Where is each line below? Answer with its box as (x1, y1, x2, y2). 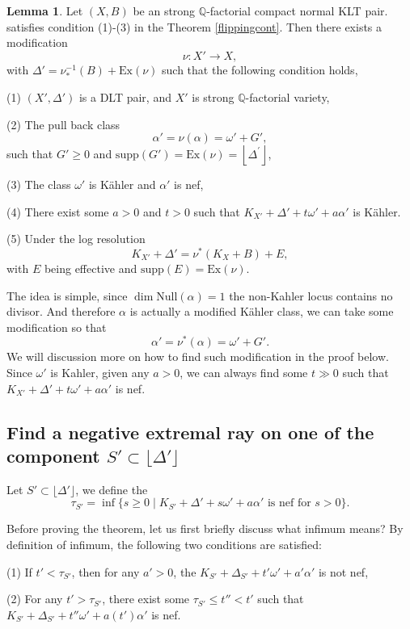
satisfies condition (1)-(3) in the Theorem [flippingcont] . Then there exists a (6, 18, 383, 35)
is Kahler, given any (50, 364, 150, 381)
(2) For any (6, 590, 63, 607)
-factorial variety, (245, 88, 330, 105)
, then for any (71, 563, 140, 580)
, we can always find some (180, 364, 308, 381)
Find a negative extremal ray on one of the (6, 419, 374, 444)
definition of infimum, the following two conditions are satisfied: (6, 536, 322, 552)
